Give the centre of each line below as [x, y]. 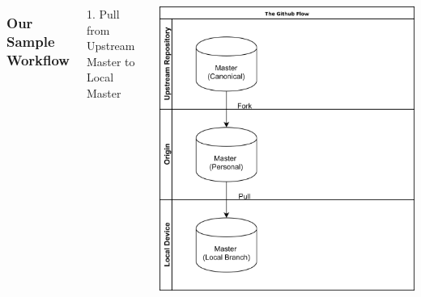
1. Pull [103, 14]
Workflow [38, 59]
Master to [111, 61]
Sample [31, 41]
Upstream [111, 46]
